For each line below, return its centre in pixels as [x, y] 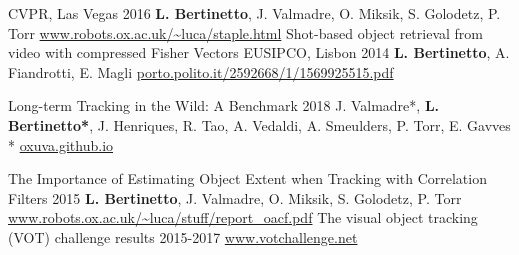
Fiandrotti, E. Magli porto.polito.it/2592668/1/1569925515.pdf [201, 71]
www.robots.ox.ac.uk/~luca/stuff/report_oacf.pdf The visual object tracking [243, 217]
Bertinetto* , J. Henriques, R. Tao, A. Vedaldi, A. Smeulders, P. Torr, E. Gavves [259, 124]
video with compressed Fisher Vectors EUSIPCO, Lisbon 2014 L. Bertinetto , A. [259, 52]
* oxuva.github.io [61, 144]
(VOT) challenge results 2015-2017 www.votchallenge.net [183, 236]
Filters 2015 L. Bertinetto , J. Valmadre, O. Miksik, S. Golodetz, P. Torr [235, 197]
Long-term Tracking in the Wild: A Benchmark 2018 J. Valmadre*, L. [224, 105]
